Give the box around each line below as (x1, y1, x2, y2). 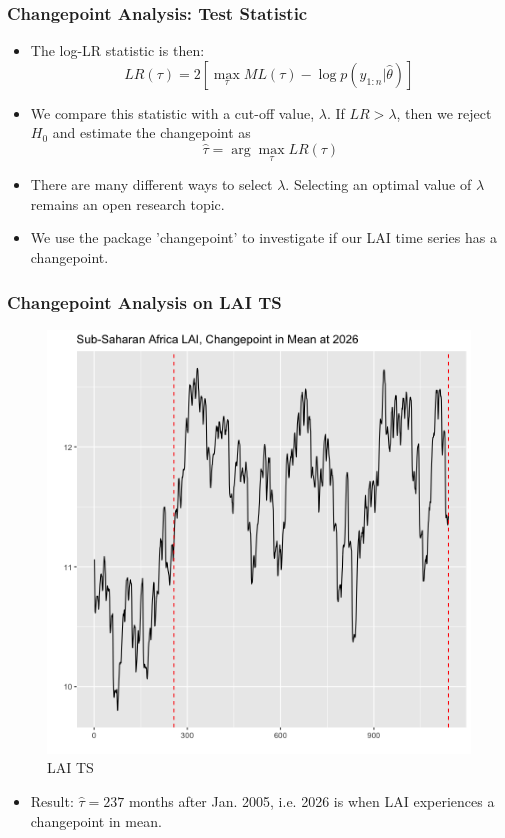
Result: (30, 791, 74, 811)
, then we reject (396, 102, 492, 123)
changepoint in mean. (30, 810, 162, 831)
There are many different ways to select (30, 174, 273, 195)
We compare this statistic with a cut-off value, (30, 102, 315, 123)
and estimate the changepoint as (52, 122, 251, 143)
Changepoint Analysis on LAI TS (7, 289, 282, 314)
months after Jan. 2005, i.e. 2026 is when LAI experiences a (128, 791, 495, 811)
